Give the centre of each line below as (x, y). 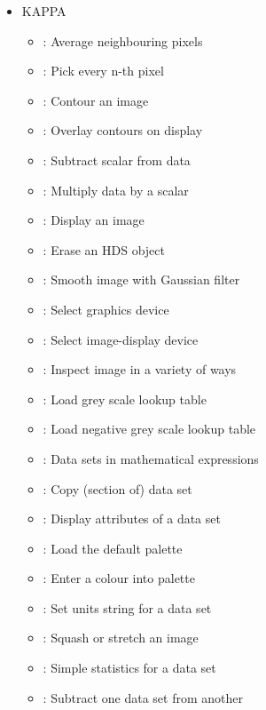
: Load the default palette (113, 548)
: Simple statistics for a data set (129, 668)
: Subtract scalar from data (117, 160)
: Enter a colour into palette (119, 578)
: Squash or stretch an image (121, 638)
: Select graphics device (106, 309)
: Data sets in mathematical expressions (151, 458)
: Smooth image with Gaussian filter (141, 279)
